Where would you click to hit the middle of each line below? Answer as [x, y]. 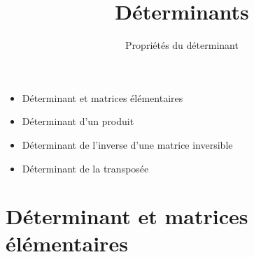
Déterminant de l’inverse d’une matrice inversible [127, 144]
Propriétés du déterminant [182, 45]
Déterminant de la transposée [85, 168]
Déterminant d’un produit [78, 121]
